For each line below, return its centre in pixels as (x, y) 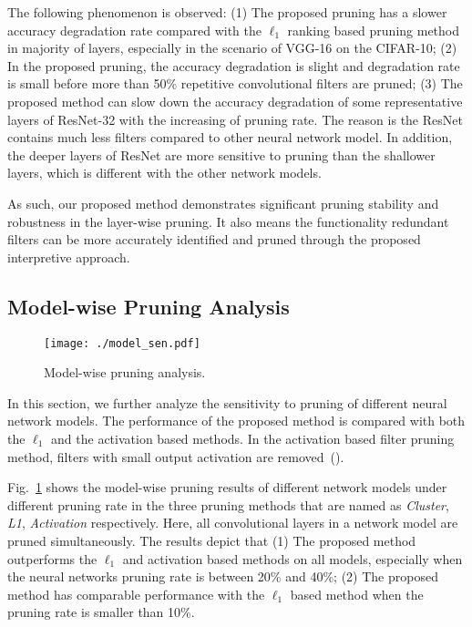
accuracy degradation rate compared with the (134, 30)
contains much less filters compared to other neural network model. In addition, (230, 137)
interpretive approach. (69, 257)
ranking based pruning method (374, 30)
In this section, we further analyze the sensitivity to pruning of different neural (227, 402)
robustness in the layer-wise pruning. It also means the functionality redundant (228, 221)
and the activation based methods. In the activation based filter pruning (253, 438)
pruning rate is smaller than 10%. (101, 612)
